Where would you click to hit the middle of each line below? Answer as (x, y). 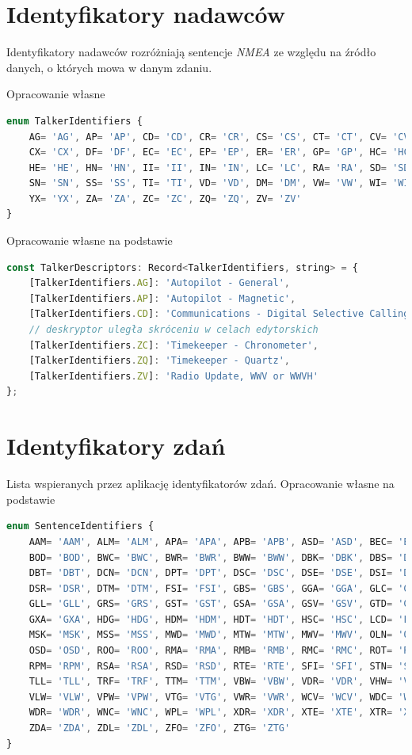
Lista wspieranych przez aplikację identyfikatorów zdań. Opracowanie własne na (200, 484)
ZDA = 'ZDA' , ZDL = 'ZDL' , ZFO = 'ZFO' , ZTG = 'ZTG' (160, 728)
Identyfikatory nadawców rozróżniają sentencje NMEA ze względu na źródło (191, 52)
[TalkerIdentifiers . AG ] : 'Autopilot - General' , (160, 283)
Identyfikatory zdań (116, 446)
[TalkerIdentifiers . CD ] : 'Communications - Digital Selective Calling (219, 314)
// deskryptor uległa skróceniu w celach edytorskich (174, 330)
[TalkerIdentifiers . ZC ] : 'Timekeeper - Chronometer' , (174, 345)
